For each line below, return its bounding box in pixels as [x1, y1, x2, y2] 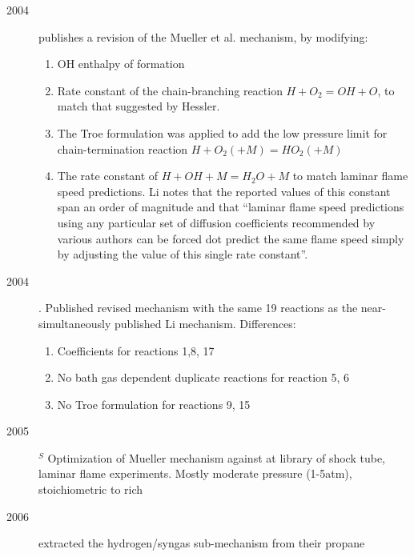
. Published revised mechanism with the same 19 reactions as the [38, 299, 358, 316]
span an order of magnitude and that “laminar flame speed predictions [57, 198, 404, 215]
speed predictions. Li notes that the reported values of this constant [57, 182, 391, 199]
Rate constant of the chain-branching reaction [57, 82, 283, 98]
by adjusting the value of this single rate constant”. [57, 246, 308, 262]
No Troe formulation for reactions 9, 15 [57, 395, 251, 412]
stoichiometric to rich [38, 481, 143, 498]
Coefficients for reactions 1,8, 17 [57, 342, 215, 359]
